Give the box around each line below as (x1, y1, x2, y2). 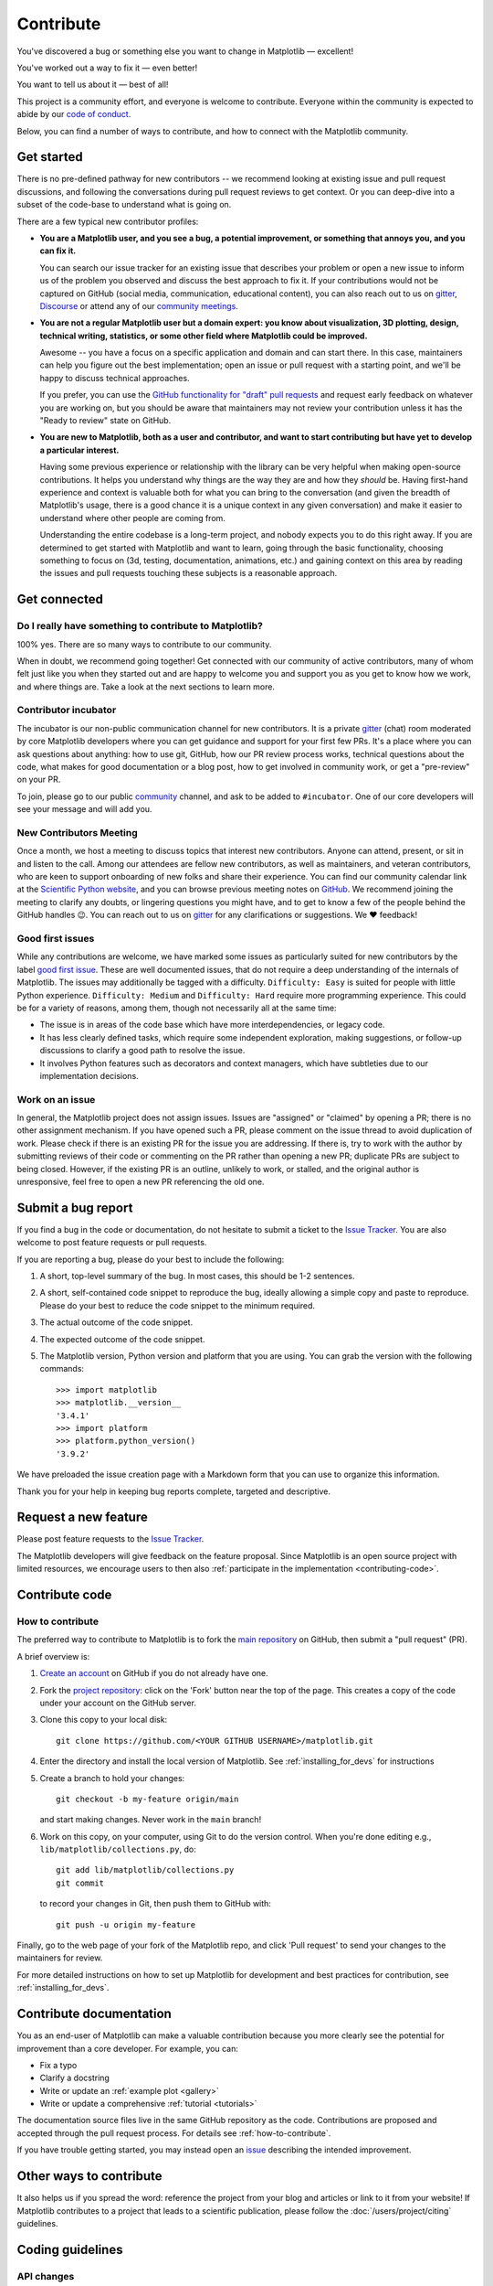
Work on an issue (16, 1093, 96, 1106)
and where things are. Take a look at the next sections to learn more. (16, 681, 276, 692)
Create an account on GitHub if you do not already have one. (39, 1668, 268, 1679)
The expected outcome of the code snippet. (39, 1333, 205, 1344)
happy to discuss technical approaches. (39, 372, 191, 383)
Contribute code (16, 1587, 112, 1603)
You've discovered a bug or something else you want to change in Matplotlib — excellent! (16, 46, 354, 57)
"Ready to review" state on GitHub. (39, 415, 172, 426)
